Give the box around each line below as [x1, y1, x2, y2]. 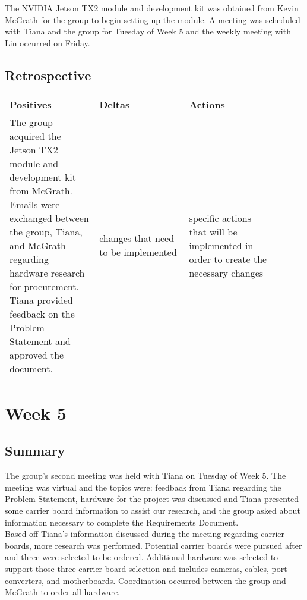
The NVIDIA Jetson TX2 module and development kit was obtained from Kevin [5, 2, 299, 14]
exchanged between [10, 211, 89, 225]
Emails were [10, 197, 60, 211]
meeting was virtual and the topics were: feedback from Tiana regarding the [5, 480, 281, 493]
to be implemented [99, 245, 177, 259]
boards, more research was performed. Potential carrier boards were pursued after [5, 539, 302, 551]
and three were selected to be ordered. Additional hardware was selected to [5, 551, 278, 563]
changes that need [99, 231, 175, 246]
